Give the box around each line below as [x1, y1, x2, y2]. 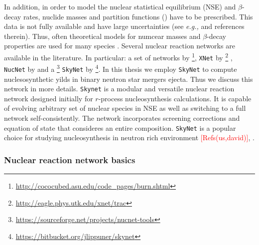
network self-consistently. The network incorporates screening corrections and [4, 113, 240, 123]
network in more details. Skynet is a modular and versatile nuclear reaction [4, 83, 235, 94]
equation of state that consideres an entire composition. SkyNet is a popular [4, 122, 236, 133]
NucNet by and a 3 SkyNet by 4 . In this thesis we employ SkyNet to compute [4, 62, 237, 74]
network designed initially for [4, 93, 93, 103]
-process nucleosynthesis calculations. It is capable [98, 93, 252, 103]
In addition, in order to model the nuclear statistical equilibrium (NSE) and [4, 1, 236, 11]
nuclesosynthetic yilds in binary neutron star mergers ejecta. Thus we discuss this [4, 73, 253, 84]
